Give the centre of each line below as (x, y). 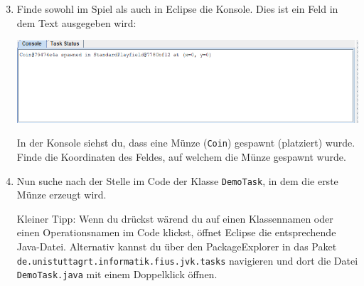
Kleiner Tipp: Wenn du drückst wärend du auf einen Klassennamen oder (175, 218)
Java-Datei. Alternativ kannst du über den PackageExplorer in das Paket (177, 246)
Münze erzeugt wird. (61, 195)
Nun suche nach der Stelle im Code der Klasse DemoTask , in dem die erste (177, 180)
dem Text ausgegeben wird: (76, 22)
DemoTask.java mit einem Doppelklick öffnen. (117, 274)
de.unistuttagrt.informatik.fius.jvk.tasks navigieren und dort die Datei (187, 260)
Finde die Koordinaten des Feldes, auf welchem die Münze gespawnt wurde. (181, 156)
